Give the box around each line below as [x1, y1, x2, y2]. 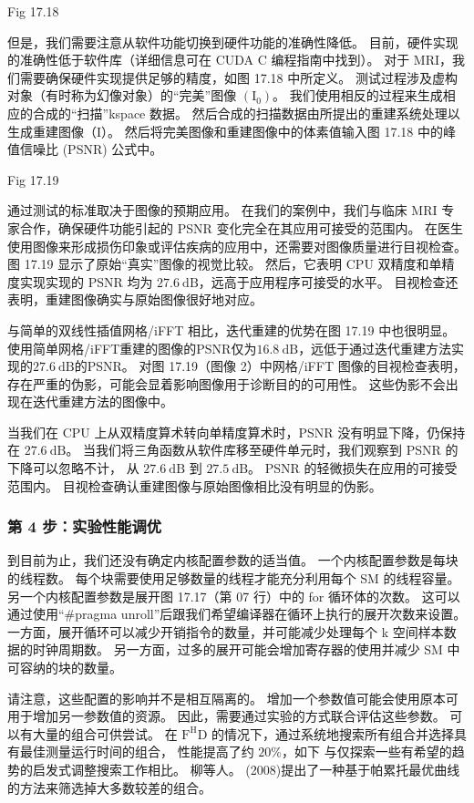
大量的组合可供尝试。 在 [32, 724, 178, 743]
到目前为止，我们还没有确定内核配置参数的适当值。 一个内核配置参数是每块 [7, 551, 459, 570]
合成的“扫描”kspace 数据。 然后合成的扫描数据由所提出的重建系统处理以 [32, 103, 460, 122]
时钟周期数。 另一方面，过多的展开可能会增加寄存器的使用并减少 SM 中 [32, 640, 460, 659]
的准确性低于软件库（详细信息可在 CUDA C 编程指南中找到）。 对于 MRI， [7, 50, 453, 69]
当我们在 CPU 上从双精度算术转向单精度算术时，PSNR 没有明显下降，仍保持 [7, 422, 466, 441]
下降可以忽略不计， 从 [7, 458, 139, 478]
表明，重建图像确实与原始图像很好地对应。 [7, 290, 263, 309]
